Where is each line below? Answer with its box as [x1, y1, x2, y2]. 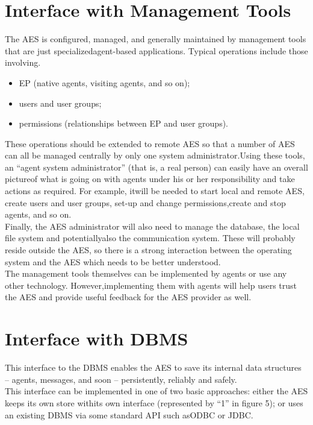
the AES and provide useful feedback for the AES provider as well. [5, 291, 252, 303]
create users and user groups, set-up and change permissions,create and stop [5, 196, 286, 209]
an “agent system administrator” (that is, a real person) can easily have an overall [5, 160, 308, 173]
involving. [5, 56, 41, 69]
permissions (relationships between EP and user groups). [19, 117, 229, 130]
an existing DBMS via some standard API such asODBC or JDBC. [5, 408, 253, 421]
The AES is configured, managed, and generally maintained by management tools [5, 33, 306, 45]
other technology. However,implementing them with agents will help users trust [5, 279, 297, 291]
